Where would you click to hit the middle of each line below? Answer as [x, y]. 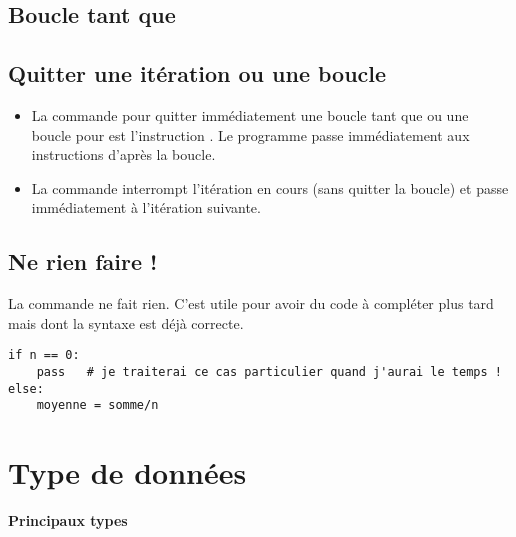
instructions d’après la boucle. [123, 154]
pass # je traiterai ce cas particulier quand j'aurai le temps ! [269, 372]
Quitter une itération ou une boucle [197, 73]
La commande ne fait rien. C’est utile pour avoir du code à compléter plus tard [251, 303]
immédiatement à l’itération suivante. [146, 207]
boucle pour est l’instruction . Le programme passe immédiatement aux [250, 134]
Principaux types [68, 520]
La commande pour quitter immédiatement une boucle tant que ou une [250, 114]
